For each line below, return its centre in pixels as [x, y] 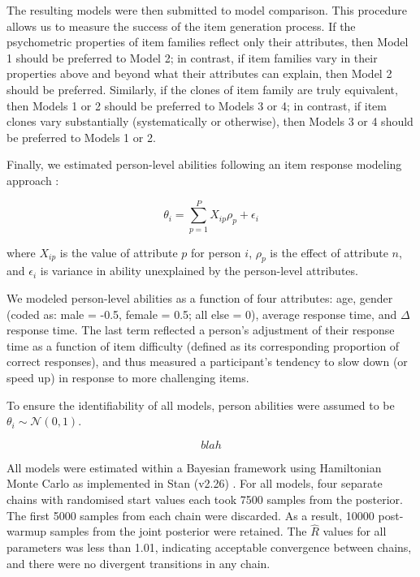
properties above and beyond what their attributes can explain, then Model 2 [199, 73]
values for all [355, 531]
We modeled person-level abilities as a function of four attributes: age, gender [200, 298]
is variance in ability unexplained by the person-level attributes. [199, 271]
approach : [33, 180]
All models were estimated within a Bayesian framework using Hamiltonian [194, 467]
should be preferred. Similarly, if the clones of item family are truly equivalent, [202, 89]
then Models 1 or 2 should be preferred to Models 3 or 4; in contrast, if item [197, 105]
